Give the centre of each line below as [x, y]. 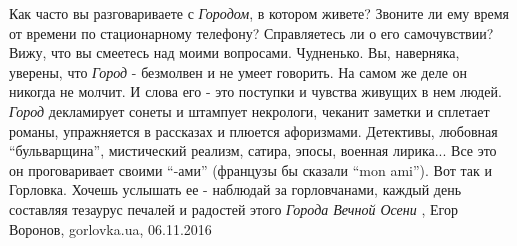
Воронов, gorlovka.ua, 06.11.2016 [110, 228]
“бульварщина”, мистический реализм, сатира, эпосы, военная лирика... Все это [253, 150]
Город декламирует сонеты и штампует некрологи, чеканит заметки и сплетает [249, 110]
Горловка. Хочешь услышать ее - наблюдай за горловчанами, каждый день [235, 189]
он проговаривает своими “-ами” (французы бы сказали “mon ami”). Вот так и [250, 169]
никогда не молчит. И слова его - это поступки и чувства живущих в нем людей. [255, 91]
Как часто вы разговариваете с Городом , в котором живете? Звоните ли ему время [259, 13]
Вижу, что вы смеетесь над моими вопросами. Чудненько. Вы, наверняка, [234, 52]
